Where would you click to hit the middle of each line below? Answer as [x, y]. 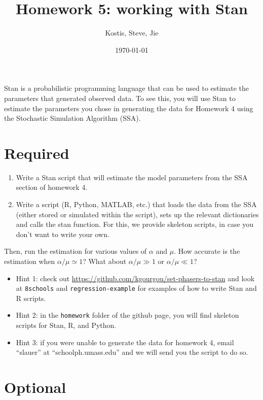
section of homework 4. [52, 187]
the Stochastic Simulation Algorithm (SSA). [72, 118]
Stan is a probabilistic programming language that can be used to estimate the [127, 88]
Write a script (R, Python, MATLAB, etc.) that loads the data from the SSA [136, 204]
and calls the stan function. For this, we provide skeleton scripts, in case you [135, 224]
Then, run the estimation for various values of [76, 251]
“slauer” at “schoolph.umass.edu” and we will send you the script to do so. [132, 352]
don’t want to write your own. [63, 234]
